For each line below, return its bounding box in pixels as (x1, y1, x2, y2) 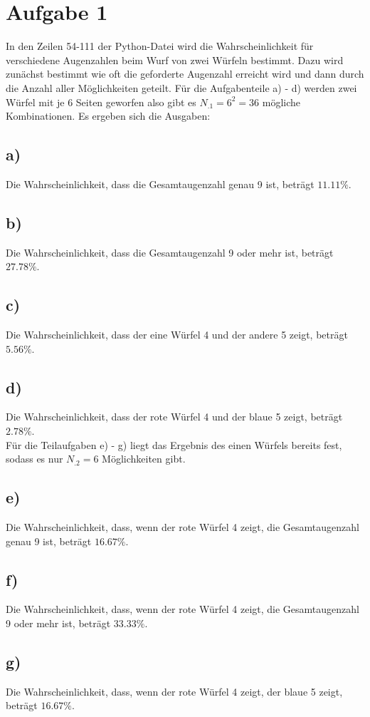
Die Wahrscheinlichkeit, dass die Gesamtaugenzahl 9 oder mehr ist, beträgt (6, 244, 334, 259)
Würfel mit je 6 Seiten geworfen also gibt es (6, 94, 196, 109)
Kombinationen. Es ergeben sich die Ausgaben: (6, 108, 211, 123)
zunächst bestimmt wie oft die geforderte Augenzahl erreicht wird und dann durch (6, 66, 364, 81)
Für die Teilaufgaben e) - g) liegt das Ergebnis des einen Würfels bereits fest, (6, 437, 342, 452)
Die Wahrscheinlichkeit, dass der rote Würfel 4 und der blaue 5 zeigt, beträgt (6, 409, 343, 424)
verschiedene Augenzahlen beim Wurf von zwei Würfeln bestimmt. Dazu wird (6, 52, 344, 67)
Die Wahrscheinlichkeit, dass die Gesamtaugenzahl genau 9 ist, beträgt (6, 176, 314, 191)
